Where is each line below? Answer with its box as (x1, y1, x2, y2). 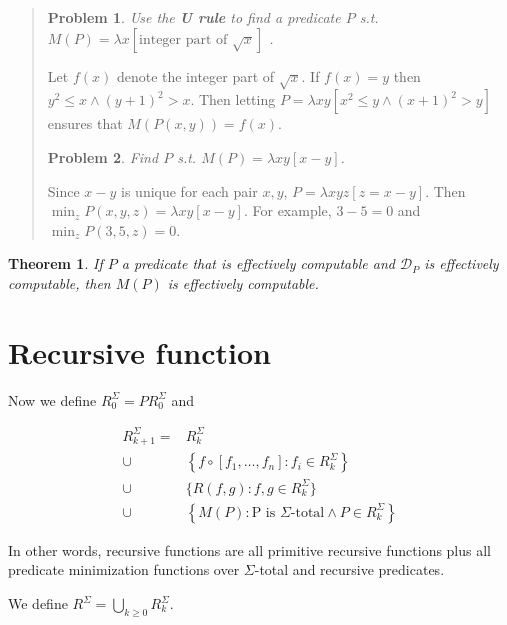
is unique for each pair (121, 180, 258, 201)
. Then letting (190, 89, 276, 110)
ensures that (47, 113, 123, 134)
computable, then (8, 272, 111, 293)
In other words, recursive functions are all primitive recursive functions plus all (8, 539, 492, 560)
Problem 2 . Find (47, 146, 159, 167)
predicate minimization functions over (8, 559, 240, 580)
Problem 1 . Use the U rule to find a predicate (47, 7, 341, 27)
